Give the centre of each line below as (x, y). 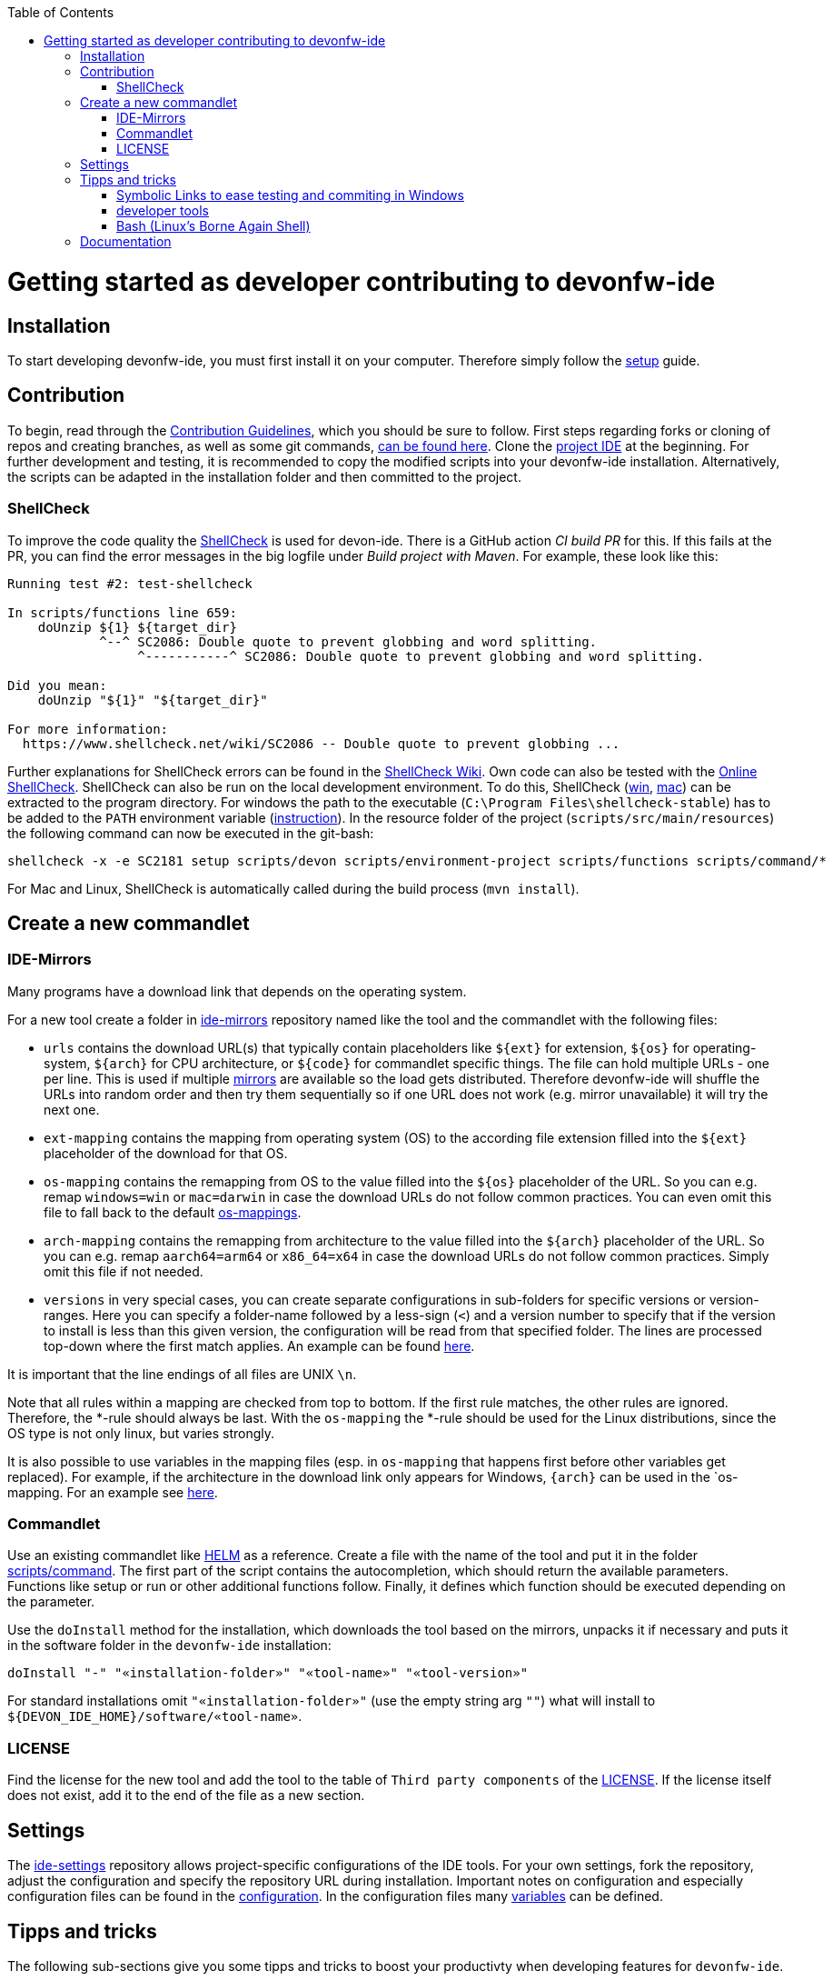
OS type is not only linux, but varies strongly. (141, 1433)
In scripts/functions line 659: (122, 612)
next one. (72, 1109)
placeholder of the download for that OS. (166, 1153)
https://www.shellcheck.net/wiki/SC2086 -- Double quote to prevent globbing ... (321, 743)
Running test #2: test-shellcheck (130, 583)
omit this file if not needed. (124, 1271)
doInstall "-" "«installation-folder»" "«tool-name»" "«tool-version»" (268, 1673)
